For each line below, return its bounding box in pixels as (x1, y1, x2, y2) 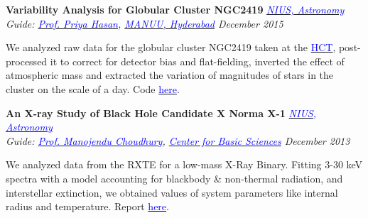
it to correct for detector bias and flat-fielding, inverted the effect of (50, 53, 345, 68)
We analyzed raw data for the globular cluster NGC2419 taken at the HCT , (6, 40, 336, 55)
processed (6, 53, 48, 68)
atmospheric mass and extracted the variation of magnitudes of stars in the (6, 67, 334, 82)
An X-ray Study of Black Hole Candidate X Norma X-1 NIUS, (6, 105, 316, 120)
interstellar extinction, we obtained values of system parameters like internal (6, 185, 338, 200)
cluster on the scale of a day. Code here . (6, 81, 180, 96)
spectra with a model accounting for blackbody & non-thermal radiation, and (6, 170, 343, 185)
